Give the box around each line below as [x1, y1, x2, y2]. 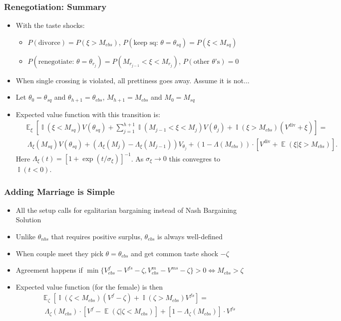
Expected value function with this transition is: [15, 109, 160, 119]
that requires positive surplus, [51, 231, 142, 242]
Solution [15, 214, 41, 225]
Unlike [15, 231, 36, 242]
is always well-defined [157, 231, 223, 242]
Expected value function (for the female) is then [15, 281, 163, 292]
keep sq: [133, 39, 158, 46]
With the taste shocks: [15, 20, 85, 30]
